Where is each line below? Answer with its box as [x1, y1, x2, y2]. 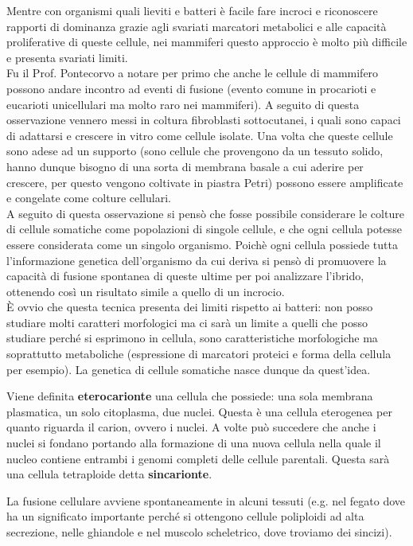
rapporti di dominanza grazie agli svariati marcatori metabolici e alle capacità [6, 18, 387, 34]
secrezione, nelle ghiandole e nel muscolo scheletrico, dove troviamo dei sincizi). [6, 524, 392, 540]
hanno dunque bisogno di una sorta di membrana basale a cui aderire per [6, 158, 364, 174]
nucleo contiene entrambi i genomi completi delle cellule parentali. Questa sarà [6, 450, 390, 466]
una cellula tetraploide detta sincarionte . [6, 466, 212, 482]
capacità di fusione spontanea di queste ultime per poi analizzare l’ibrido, [6, 267, 364, 284]
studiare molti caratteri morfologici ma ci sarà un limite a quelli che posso [6, 314, 368, 330]
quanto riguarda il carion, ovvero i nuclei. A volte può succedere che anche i [6, 419, 376, 435]
